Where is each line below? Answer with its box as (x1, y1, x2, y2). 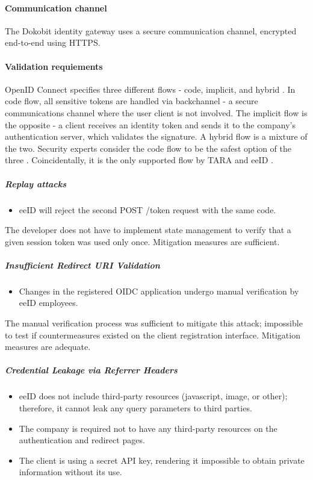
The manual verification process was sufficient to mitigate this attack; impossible (5, 317, 303, 329)
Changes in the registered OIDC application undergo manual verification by (19, 284, 299, 297)
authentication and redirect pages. (19, 434, 145, 446)
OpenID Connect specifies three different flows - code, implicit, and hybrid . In (5, 83, 296, 95)
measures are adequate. (5, 340, 91, 353)
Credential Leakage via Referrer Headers (5, 364, 178, 376)
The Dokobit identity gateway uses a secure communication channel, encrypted (5, 24, 297, 37)
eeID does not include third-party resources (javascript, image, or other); (19, 390, 288, 402)
